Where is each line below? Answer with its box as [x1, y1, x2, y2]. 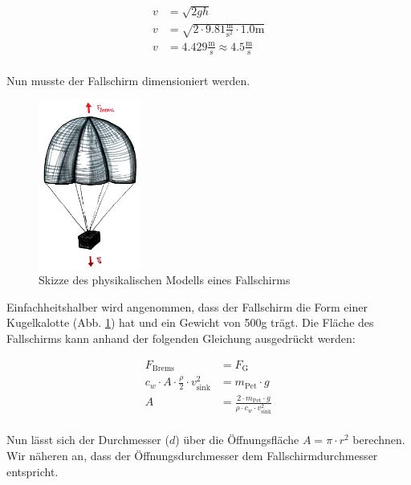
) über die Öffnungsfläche [175, 431, 299, 448]
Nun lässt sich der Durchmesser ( [6, 431, 169, 448]
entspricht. [6, 463, 59, 479]
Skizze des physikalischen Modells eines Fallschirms [39, 271, 291, 288]
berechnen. [352, 431, 405, 448]
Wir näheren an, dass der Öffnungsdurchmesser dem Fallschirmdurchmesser [6, 447, 378, 463]
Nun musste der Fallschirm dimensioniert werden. [6, 71, 250, 88]
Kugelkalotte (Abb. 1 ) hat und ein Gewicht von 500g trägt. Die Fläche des [6, 314, 374, 331]
